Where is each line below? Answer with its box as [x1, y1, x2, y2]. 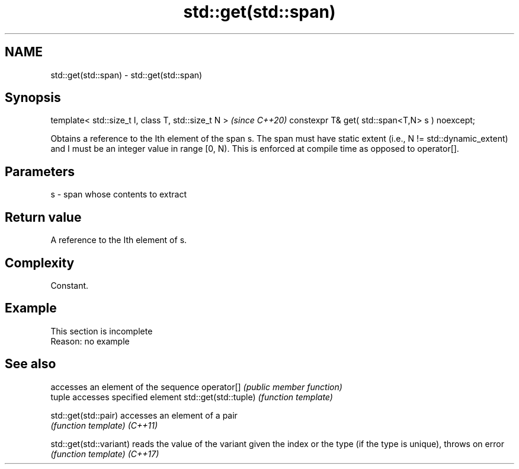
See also [5, 356, 56, 372]
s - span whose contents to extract [50, 189, 187, 200]
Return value [5, 209, 82, 225]
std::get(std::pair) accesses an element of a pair [50, 410, 238, 420]
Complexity [5, 255, 75, 270]
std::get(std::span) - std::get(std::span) [50, 69, 203, 80]
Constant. [50, 280, 89, 291]
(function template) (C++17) [50, 448, 159, 459]
